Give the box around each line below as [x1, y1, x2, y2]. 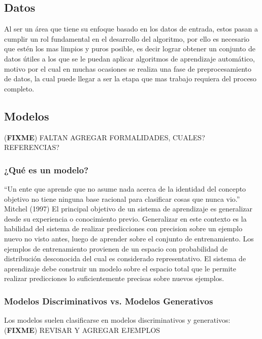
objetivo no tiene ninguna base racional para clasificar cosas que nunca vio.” [4, 193, 240, 204]
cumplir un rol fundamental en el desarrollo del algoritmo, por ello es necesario [4, 33, 250, 44]
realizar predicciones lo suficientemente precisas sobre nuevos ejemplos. [4, 273, 224, 284]
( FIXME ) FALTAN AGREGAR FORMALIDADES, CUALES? [4, 132, 205, 142]
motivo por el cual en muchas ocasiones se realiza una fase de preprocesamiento [4, 63, 252, 74]
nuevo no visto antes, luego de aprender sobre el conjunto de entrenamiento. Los [4, 233, 254, 243]
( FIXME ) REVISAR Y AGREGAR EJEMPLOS [4, 324, 160, 335]
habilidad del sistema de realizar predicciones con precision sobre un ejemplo [4, 223, 243, 234]
